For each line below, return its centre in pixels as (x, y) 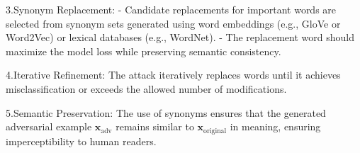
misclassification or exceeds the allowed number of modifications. (146, 88)
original (215, 131)
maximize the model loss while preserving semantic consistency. (144, 51)
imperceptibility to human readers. (81, 141)
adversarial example (49, 126)
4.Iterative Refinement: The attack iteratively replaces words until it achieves (173, 75)
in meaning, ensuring (275, 126)
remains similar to (155, 126)
